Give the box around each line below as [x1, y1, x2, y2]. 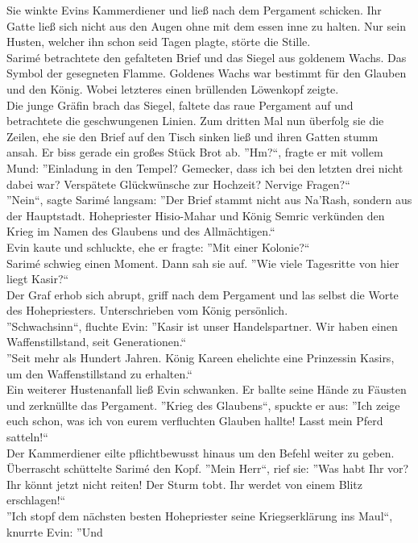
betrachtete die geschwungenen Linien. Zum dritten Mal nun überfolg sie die [6, 112, 384, 129]
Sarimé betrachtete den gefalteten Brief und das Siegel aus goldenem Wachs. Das [6, 48, 407, 65]
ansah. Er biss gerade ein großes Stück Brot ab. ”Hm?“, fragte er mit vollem [6, 144, 383, 161]
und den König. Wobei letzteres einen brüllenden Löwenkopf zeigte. [6, 80, 339, 97]
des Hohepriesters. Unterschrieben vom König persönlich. [6, 302, 288, 319]
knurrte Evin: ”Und [6, 523, 103, 540]
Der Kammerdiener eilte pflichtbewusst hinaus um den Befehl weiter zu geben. [6, 444, 395, 461]
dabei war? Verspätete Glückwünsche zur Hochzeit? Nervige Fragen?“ [6, 175, 350, 192]
